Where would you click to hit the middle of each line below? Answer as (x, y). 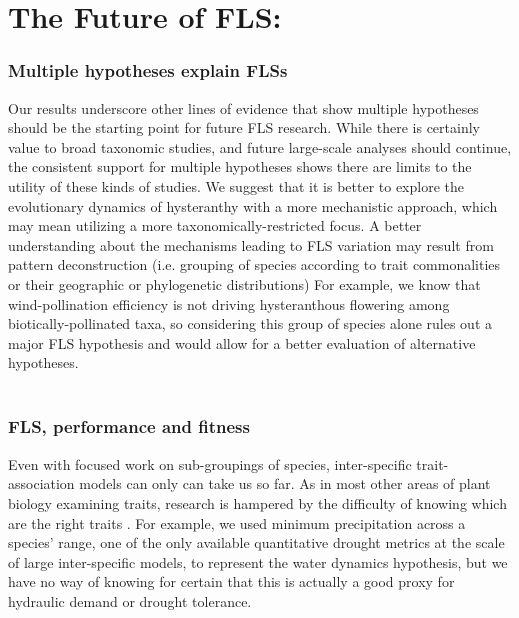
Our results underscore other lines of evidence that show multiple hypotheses (243, 107)
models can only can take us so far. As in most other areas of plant (285, 483)
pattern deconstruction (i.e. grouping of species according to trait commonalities (254, 264)
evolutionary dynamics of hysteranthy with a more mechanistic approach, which (253, 205)
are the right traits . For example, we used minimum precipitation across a (237, 522)
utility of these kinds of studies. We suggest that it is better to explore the (236, 185)
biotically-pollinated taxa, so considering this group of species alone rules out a (250, 323)
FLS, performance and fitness (129, 426)
